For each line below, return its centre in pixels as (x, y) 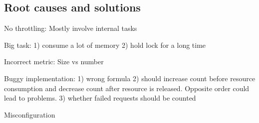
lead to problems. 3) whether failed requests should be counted (100, 98)
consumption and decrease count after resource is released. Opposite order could (127, 88)
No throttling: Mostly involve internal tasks (71, 28)
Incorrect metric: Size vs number (54, 61)
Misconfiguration (30, 114)
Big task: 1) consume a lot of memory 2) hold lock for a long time (105, 45)
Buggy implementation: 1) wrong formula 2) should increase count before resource (130, 78)
